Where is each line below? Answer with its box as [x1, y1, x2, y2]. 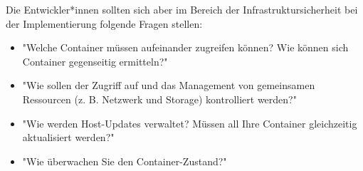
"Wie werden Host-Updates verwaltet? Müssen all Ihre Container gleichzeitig [22, 115, 357, 130]
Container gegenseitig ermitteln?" [22, 53, 168, 68]
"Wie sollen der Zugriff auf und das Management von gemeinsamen [22, 78, 315, 93]
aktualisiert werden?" [22, 130, 115, 145]
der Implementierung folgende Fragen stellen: [6, 16, 203, 31]
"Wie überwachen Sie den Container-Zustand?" [22, 153, 227, 168]
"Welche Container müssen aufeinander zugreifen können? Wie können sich [22, 40, 349, 55]
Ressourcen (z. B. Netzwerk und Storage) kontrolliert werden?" [22, 91, 297, 106]
